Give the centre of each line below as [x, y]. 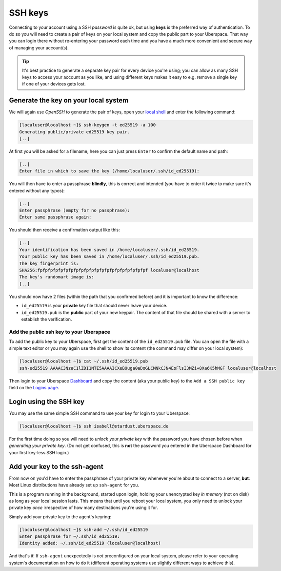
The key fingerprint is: [49, 263]
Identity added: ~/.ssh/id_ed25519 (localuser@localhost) [90, 543]
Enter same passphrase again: [55, 217]
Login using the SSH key [47, 402]
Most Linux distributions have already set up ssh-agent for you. [74, 485]
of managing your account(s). [39, 48]
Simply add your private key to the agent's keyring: [60, 517]
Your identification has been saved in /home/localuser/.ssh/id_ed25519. [109, 250]
